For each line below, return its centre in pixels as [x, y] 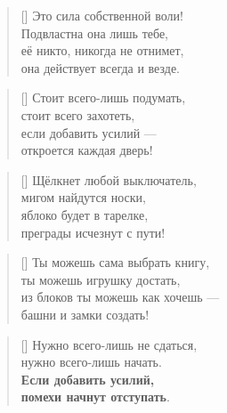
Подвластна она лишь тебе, [95, 32]
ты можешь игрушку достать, [101, 279]
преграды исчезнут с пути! [93, 232]
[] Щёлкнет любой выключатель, [109, 179]
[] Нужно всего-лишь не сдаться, [109, 344]
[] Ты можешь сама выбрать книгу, [115, 262]
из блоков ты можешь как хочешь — [120, 297]
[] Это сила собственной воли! [102, 15]
